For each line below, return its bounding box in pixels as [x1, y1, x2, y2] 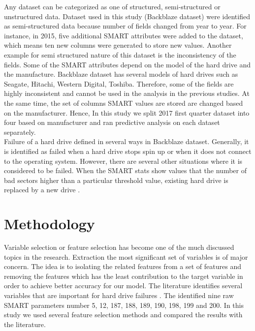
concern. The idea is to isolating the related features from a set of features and [4, 261, 241, 271]
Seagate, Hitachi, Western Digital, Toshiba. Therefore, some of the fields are [4, 78, 234, 89]
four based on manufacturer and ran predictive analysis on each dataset [4, 117, 220, 127]
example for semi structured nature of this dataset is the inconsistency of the [4, 49, 236, 60]
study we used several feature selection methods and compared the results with [4, 309, 243, 320]
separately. [4, 126, 36, 137]
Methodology [4, 213, 95, 234]
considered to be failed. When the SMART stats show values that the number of [4, 165, 247, 176]
